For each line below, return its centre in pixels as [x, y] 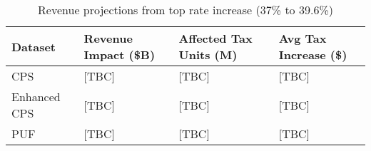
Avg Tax [303, 38]
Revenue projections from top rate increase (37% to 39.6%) [185, 10]
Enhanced [36, 97]
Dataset [34, 46]
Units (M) [208, 54]
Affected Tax [215, 38]
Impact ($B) [120, 54]
